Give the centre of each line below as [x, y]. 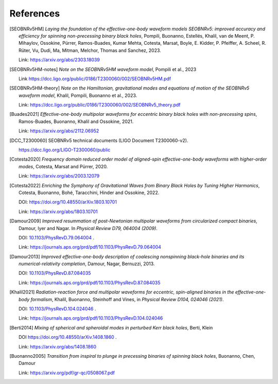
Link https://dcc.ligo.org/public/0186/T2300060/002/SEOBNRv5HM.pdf [95, 78]
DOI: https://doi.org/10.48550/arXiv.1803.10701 [68, 202]
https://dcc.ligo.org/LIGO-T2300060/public [65, 150]
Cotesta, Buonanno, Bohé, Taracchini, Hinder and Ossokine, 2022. [89, 193]
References [35, 13]
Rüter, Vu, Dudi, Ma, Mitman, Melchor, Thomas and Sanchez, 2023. [90, 50]
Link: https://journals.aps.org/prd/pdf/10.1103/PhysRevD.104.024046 [91, 318]
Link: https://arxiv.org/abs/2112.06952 [59, 131]
